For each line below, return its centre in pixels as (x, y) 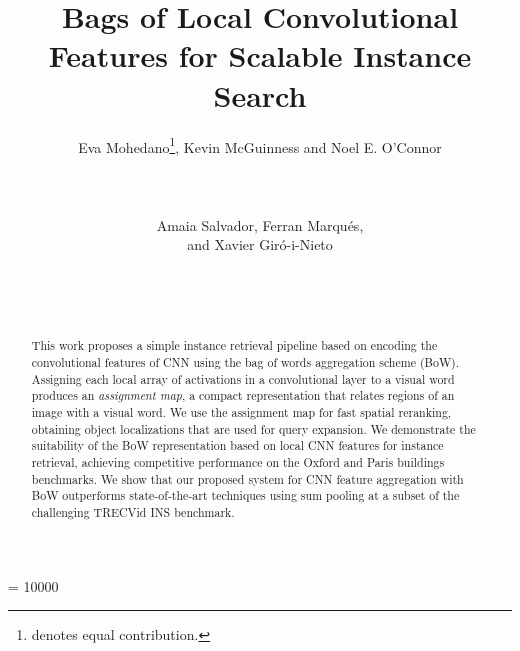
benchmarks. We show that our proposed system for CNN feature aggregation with (247, 478)
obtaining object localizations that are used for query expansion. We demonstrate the (253, 428)
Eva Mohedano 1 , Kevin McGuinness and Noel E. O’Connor (260, 145)
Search (260, 94)
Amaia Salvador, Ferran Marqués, (260, 224)
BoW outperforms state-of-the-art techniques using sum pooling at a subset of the (245, 495)
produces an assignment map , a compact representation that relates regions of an (243, 395)
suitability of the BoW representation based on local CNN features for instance (237, 445)
